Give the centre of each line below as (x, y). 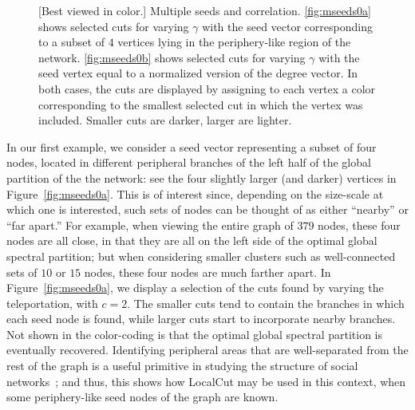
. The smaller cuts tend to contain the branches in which (266, 303)
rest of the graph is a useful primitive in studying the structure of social (182, 366)
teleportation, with (52, 303)
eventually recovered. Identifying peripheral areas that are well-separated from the (207, 350)
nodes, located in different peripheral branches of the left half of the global (189, 162)
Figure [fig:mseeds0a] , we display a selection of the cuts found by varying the (195, 288)
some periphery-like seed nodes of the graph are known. (142, 397)
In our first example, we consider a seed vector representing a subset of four (192, 146)
